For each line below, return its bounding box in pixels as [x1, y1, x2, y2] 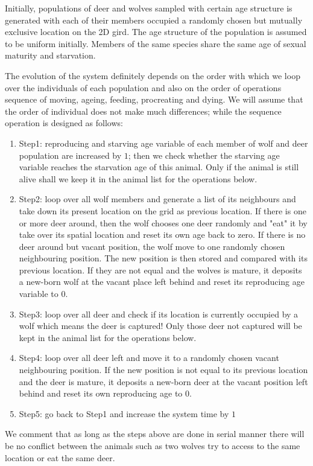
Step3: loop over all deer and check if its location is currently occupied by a [19, 307, 299, 320]
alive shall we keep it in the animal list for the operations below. [19, 172, 258, 185]
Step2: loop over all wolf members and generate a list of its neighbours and [19, 193, 296, 205]
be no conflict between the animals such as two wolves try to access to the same [5, 439, 300, 452]
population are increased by [19, 148, 122, 161]
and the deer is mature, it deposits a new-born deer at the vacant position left [19, 375, 308, 388]
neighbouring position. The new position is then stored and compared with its [19, 252, 308, 264]
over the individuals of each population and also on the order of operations [5, 81, 282, 94]
